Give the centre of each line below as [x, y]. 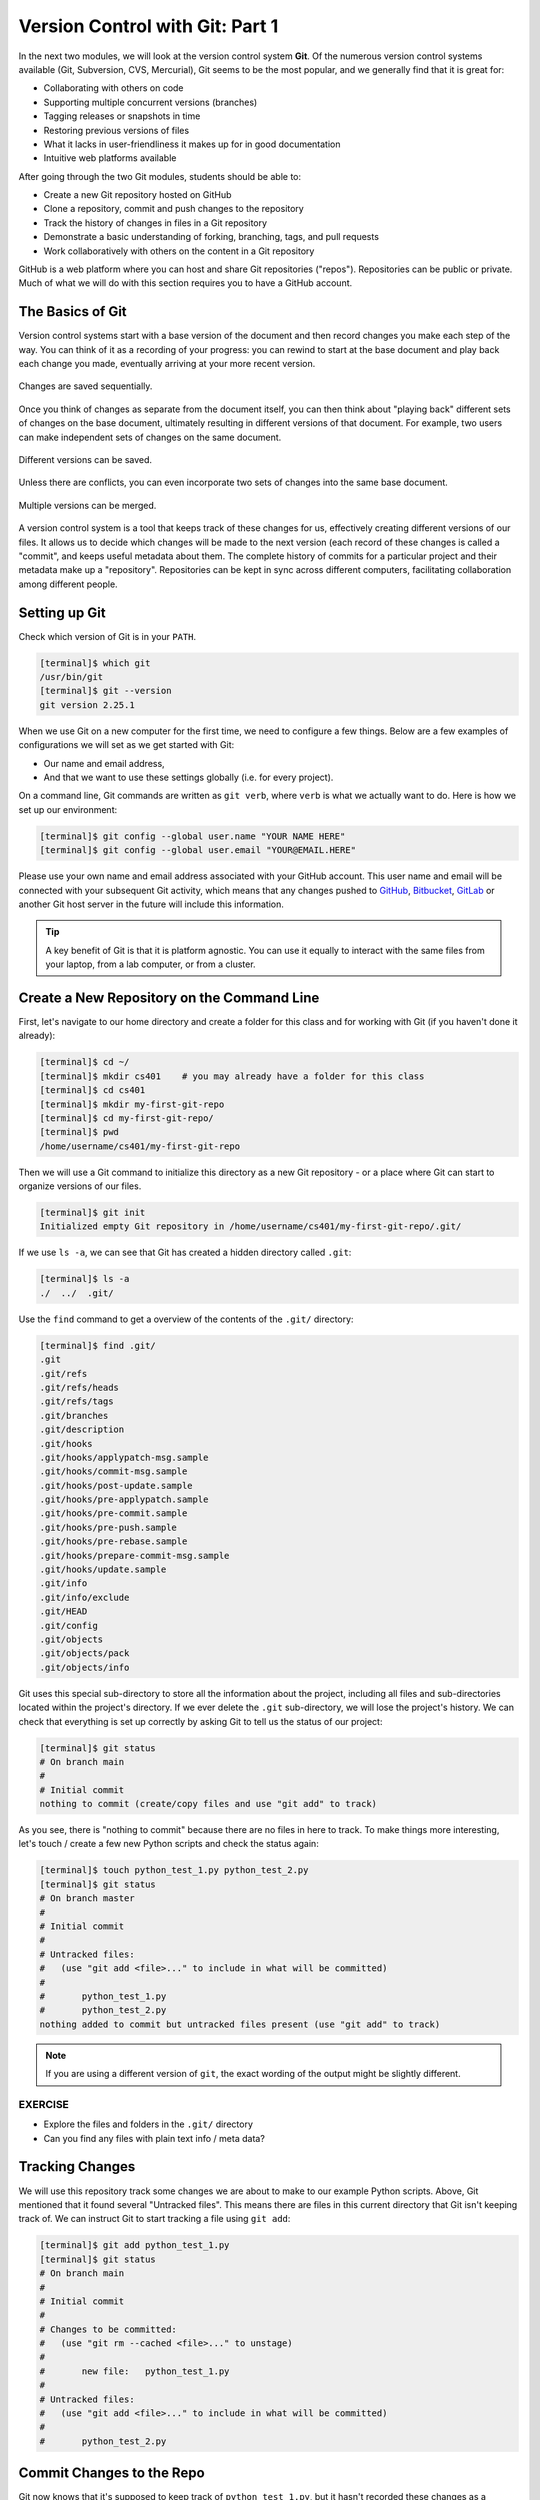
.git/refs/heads [79, 1387]
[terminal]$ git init [92, 1213]
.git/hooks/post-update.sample [116, 1485]
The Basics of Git [72, 311]
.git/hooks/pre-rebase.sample [113, 1541]
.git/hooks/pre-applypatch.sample [124, 1499]
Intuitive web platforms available [110, 158]
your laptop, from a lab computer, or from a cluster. [150, 964]
